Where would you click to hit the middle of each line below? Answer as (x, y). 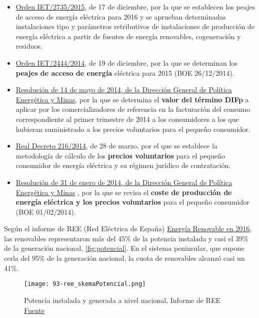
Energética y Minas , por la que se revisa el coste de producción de (124, 192)
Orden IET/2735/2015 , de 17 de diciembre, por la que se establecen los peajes (135, 7)
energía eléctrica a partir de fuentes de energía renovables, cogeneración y (128, 36)
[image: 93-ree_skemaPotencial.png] (85, 284)
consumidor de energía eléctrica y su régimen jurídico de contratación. (123, 165)
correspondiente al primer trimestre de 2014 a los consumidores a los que (127, 119)
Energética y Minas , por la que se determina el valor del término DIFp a (132, 99)
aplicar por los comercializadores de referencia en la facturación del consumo (133, 109)
